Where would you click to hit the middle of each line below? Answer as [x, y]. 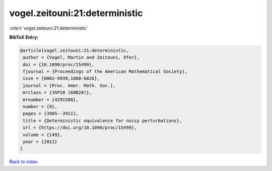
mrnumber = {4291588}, [51, 100]
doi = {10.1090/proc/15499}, [59, 64]
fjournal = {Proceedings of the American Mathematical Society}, [105, 72]
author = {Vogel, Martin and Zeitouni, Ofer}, [81, 57]
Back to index [23, 162]
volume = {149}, [43, 135]
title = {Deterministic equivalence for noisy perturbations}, [103, 121]
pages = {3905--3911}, [51, 114]
